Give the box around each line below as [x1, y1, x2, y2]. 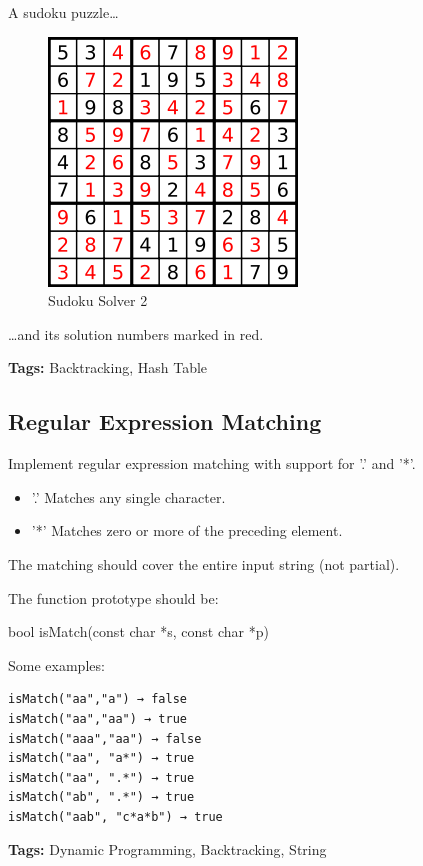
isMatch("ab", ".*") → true [8, 790, 195, 805]
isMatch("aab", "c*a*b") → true [8, 809, 223, 824]
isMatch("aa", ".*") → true [8, 770, 195, 785]
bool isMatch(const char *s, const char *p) [8, 621, 269, 642]
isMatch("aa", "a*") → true [8, 751, 195, 766]
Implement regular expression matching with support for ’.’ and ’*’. [8, 453, 416, 474]
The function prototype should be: [8, 587, 219, 608]
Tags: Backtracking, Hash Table [8, 357, 208, 378]
